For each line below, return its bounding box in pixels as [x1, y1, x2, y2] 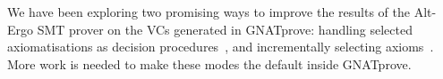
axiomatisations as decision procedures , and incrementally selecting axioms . [7, 37, 434, 56]
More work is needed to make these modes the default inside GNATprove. [7, 54, 412, 73]
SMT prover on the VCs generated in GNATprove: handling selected [37, 20, 413, 38]
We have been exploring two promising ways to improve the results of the [7, 3, 410, 20]
